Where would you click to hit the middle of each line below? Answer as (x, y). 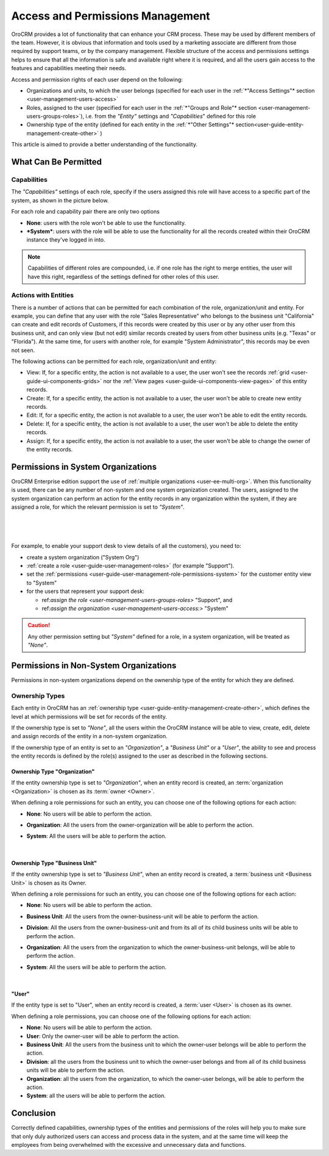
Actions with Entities (43, 295)
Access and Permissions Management (111, 16)
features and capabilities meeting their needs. (69, 68)
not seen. (23, 350)
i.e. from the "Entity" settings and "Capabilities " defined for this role (171, 117)
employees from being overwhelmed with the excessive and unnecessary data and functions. (129, 1145)
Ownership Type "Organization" (53, 772)
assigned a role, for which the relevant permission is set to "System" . (98, 507)
